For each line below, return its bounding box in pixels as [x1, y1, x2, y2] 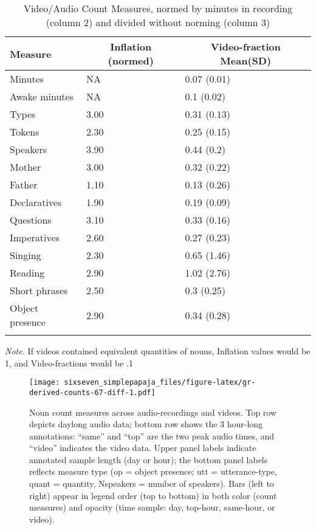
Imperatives [10, 230, 60, 244]
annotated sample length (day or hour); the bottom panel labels [29, 453, 268, 466]
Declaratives [10, 195, 62, 209]
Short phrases [10, 283, 68, 297]
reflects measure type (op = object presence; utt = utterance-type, [29, 465, 277, 478]
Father [10, 177, 38, 191]
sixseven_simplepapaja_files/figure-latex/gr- [64, 378, 256, 387]
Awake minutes [10, 89, 74, 103]
